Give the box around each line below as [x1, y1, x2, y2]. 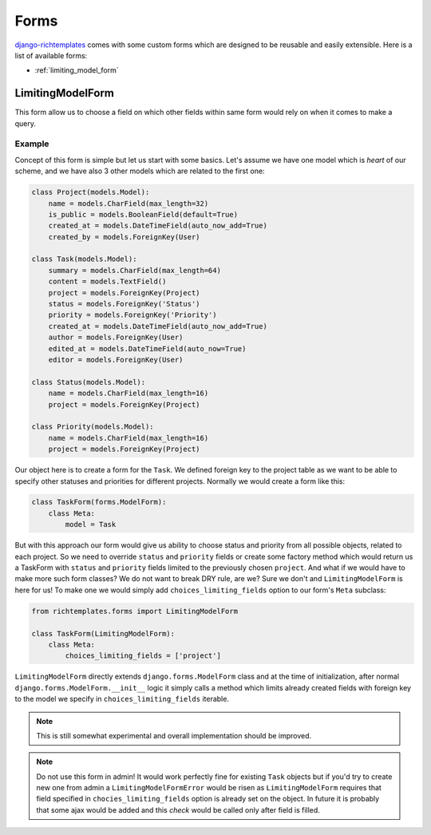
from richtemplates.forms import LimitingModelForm [31, 607, 239, 615]
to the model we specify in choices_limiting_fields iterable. [14, 695, 229, 704]
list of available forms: [14, 50, 88, 60]
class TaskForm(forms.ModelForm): [31, 497, 167, 507]
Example [14, 138, 49, 149]
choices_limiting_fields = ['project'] [65, 651, 221, 660]
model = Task [65, 520, 117, 529]
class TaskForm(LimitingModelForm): [31, 629, 176, 638]
